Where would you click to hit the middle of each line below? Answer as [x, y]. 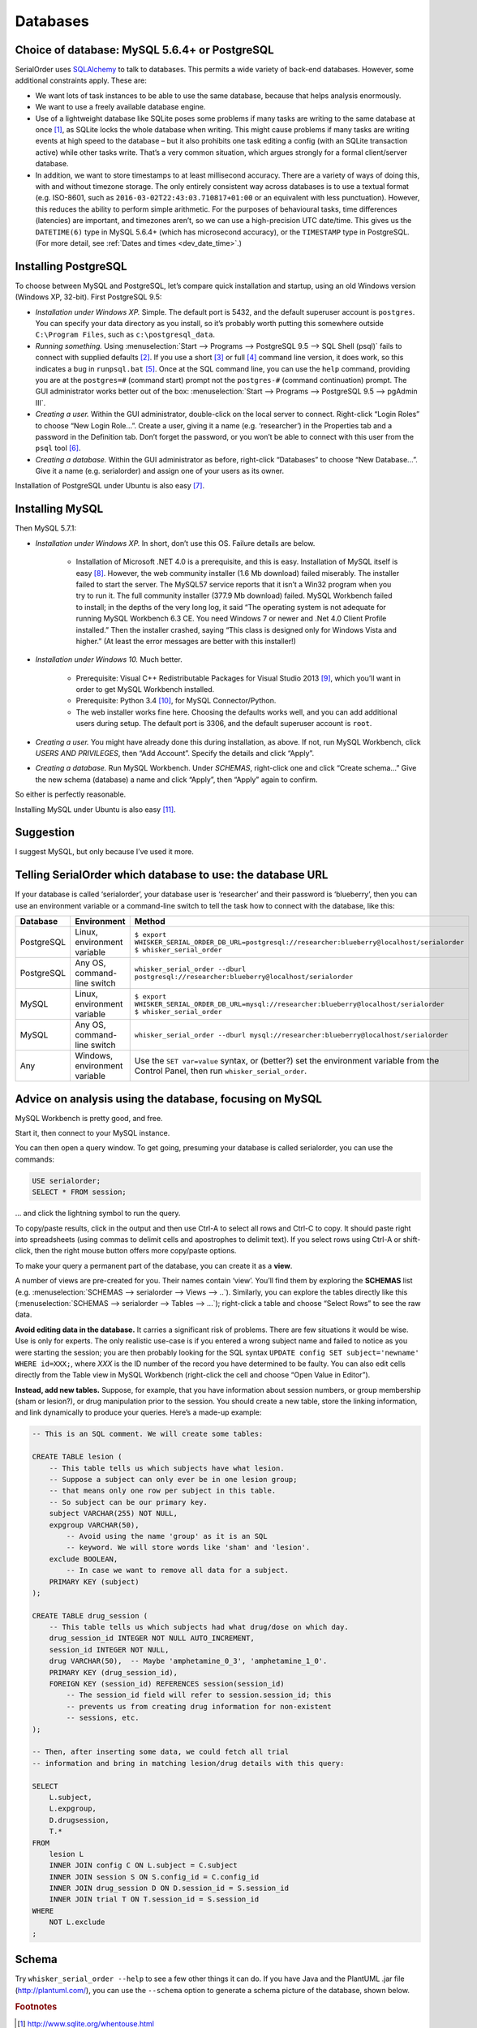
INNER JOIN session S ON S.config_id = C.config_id [154, 1877]
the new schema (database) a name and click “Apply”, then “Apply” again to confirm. [176, 780]
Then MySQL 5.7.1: [46, 528]
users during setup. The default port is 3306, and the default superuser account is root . [224, 724]
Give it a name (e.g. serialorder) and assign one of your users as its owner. [159, 471]
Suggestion [45, 833]
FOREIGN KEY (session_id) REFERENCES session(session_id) [167, 1684]
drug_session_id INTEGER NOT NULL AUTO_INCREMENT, [152, 1638]
